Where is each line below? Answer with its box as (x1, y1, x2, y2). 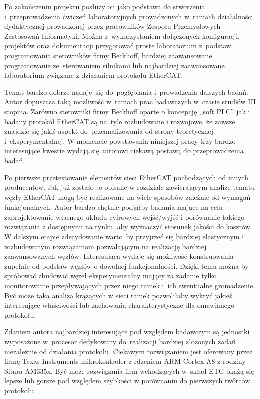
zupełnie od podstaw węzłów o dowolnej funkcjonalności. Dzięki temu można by (4, 260, 249, 271)
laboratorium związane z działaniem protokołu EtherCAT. (4, 70, 183, 80)
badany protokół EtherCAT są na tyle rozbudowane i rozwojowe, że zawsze (4, 116, 235, 126)
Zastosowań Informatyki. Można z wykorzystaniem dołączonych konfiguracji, (4, 30, 240, 41)
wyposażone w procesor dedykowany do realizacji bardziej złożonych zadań (4, 336, 236, 346)
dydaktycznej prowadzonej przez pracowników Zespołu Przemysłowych (4, 21, 221, 31)
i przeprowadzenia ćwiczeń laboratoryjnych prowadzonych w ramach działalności (4, 11, 253, 21)
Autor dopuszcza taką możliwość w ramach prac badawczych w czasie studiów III (4, 96, 256, 107)
